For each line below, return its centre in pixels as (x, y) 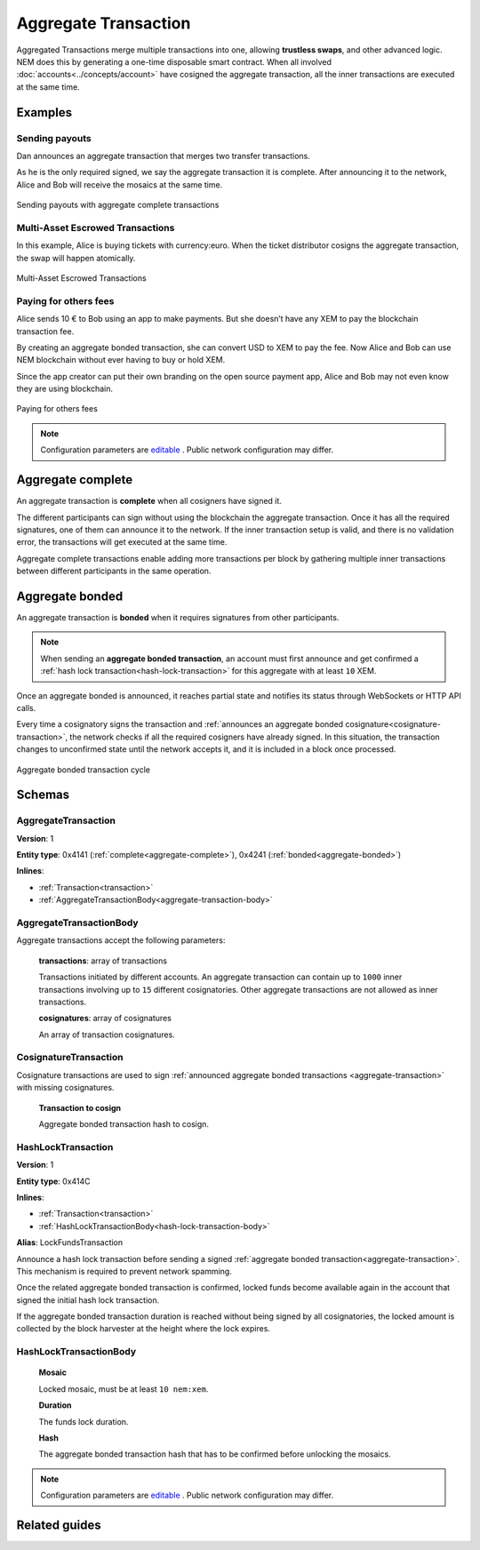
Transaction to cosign (80, 1107)
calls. (26, 707)
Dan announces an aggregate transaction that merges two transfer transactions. (164, 156)
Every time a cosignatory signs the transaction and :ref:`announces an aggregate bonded (180, 724)
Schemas (43, 795)
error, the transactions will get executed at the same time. (122, 542)
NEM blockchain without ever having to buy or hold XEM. (121, 360)
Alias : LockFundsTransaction (70, 1242)
